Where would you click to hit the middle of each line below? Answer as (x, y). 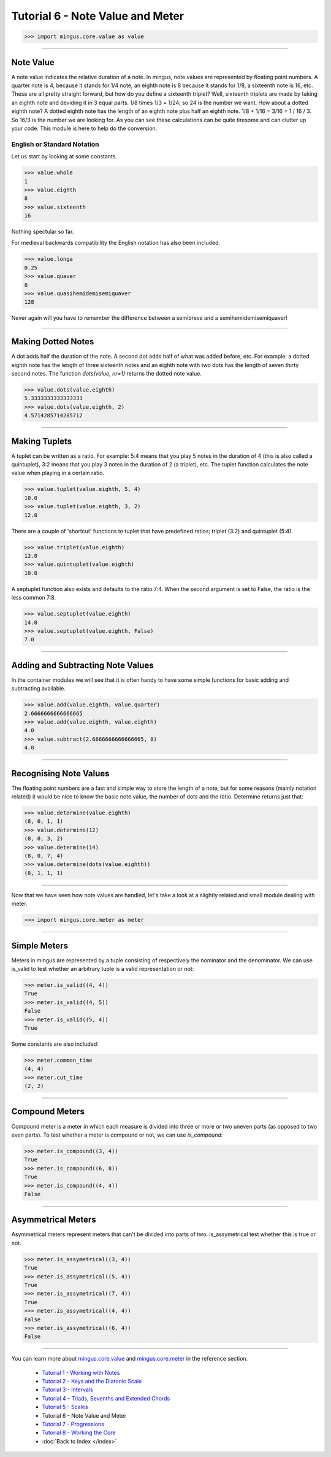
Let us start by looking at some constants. (64, 157)
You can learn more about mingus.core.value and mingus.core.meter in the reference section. (130, 1359)
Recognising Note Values (60, 773)
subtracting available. (38, 689)
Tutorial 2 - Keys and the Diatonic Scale (92, 1382)
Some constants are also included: (55, 1044)
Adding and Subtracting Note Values (82, 665)
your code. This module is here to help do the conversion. (84, 128)
